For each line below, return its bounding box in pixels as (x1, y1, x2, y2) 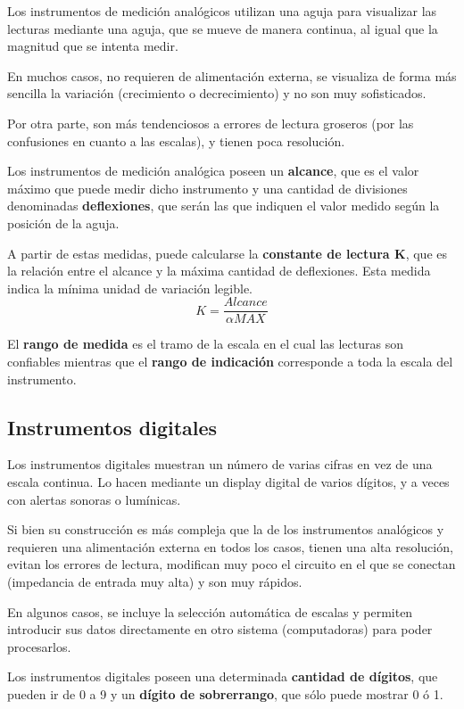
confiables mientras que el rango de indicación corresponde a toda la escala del (7, 351, 453, 370)
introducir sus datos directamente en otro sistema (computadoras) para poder (7, 620, 433, 639)
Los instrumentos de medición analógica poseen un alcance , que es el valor (7, 161, 419, 180)
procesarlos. (7, 637, 71, 655)
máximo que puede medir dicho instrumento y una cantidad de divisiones (7, 178, 408, 197)
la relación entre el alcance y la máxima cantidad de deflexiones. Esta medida (7, 261, 431, 280)
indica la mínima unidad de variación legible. (7, 278, 253, 297)
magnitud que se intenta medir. (7, 37, 178, 55)
